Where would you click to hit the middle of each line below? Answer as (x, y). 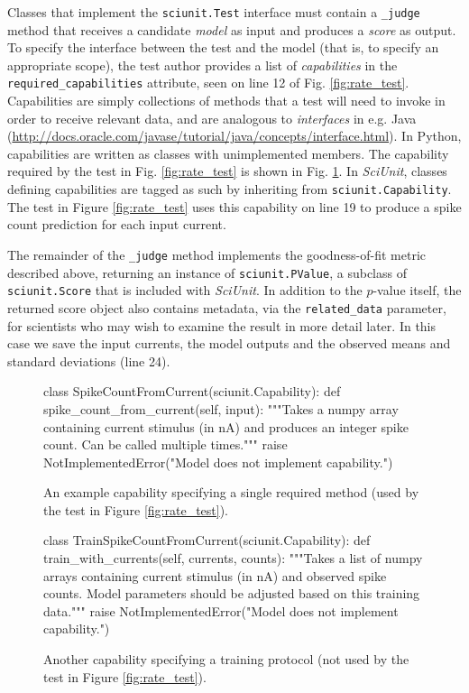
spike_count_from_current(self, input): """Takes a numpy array (221, 408)
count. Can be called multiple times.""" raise (166, 444)
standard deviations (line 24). (89, 360)
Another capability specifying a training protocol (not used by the (226, 659)
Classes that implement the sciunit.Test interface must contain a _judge (214, 12)
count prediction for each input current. (117, 224)
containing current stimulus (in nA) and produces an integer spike (226, 426)
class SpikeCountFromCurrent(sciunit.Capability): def (192, 391)
